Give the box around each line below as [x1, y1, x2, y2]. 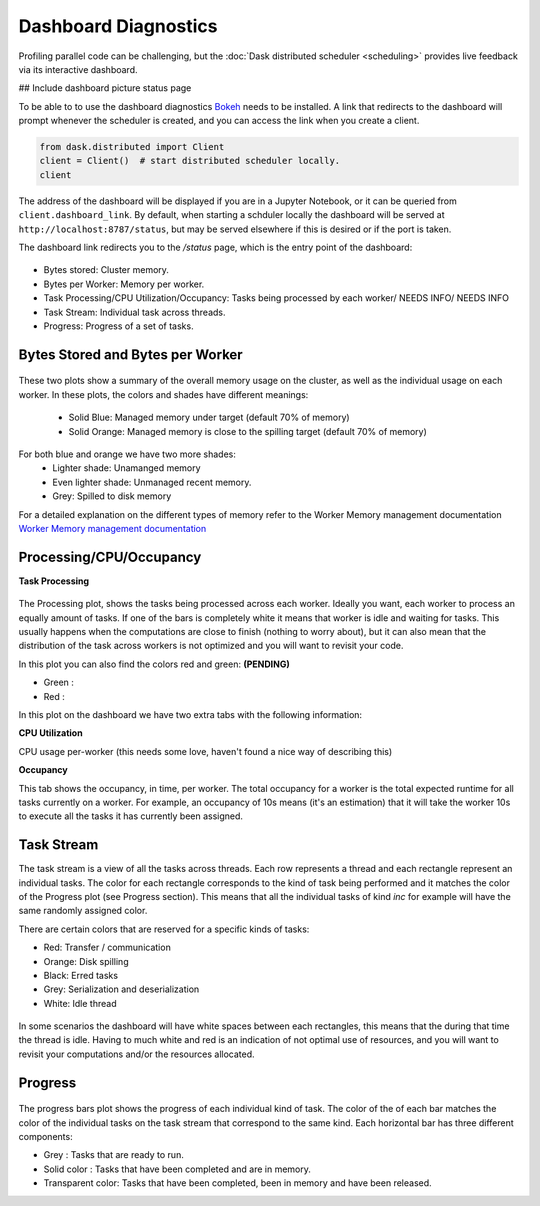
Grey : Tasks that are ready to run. [43, 1149, 184, 1161]
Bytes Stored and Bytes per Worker [18, 346, 244, 363]
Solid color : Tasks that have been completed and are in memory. [43, 1163, 312, 1175]
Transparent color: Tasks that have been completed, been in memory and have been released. [43, 1177, 432, 1189]
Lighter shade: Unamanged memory [52, 462, 201, 474]
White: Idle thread [43, 997, 117, 1009]
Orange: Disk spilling [43, 955, 129, 967]
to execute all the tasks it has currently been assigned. [18, 810, 244, 822]
